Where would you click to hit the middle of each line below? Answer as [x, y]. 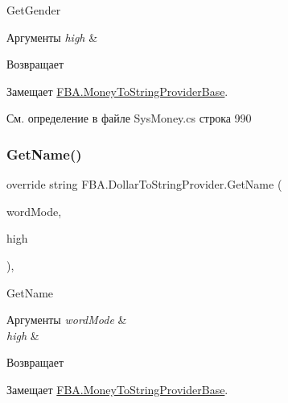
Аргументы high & [52, 37]
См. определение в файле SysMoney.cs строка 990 [129, 118]
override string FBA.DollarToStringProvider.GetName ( [144, 184]
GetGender [34, 10]
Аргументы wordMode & [67, 320]
